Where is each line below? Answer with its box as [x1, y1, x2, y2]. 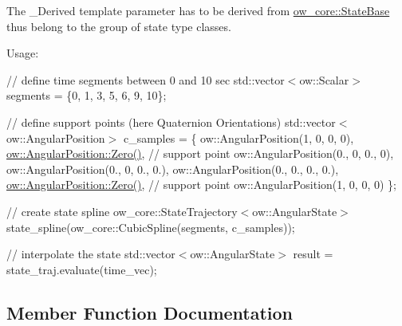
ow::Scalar [299, 71, 349, 88]
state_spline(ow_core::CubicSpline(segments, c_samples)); [6, 218, 295, 235]
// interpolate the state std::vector [6, 245, 175, 262]
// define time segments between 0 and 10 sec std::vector [6, 71, 285, 88]
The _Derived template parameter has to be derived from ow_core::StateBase [6, 2, 390, 18]
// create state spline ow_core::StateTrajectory [6, 202, 238, 219]
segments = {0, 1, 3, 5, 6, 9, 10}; [6, 87, 167, 104]
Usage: [6, 45, 39, 61]
